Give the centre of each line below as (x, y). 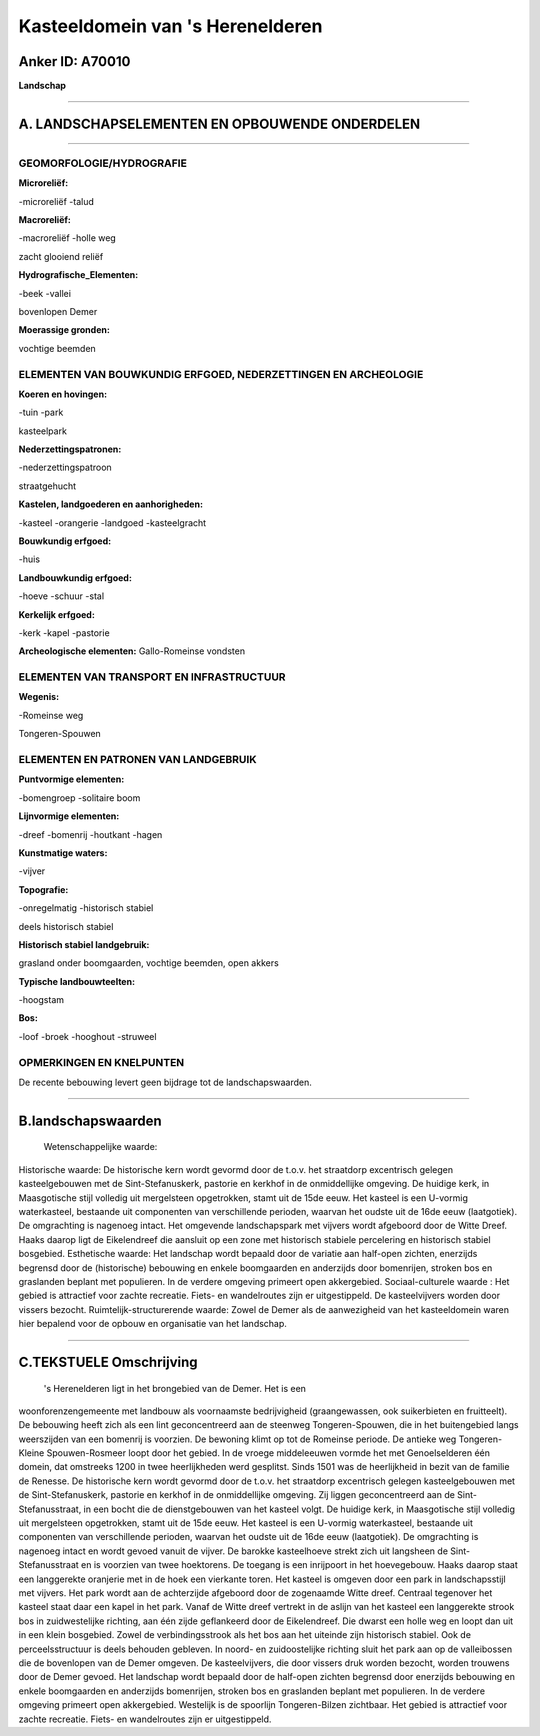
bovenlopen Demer (58, 311)
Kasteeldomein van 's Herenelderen (170, 26)
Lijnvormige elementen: (69, 816)
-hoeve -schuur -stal (61, 596)
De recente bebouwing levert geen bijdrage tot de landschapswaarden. (165, 1082)
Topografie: (43, 889)
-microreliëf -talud (56, 201)
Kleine (31, 1453)
